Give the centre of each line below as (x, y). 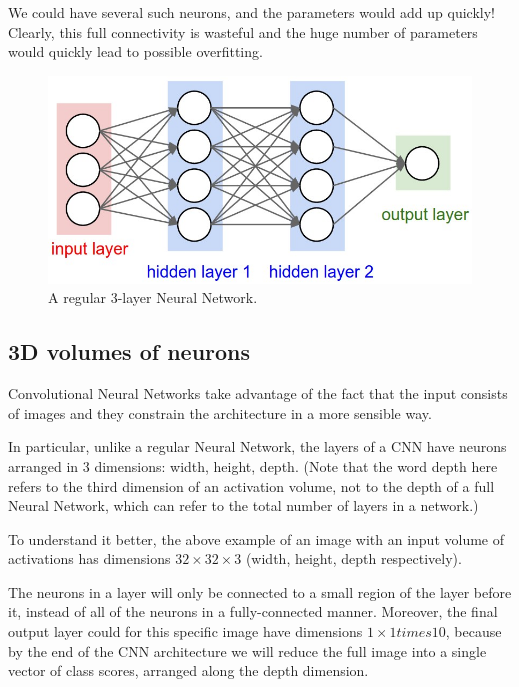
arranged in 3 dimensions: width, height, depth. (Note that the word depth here (253, 465)
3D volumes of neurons (129, 351)
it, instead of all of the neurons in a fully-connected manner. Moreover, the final (253, 611)
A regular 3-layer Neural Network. (153, 297)
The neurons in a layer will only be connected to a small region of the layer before (260, 591)
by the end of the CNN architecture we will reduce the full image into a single (247, 650)
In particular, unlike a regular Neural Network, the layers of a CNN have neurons (257, 446)
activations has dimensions (89, 558)
